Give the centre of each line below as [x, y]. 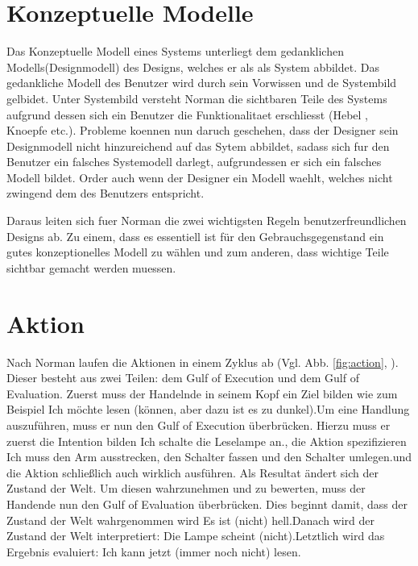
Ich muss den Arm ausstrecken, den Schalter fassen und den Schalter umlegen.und [209, 457]
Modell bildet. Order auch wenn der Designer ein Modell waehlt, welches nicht [200, 177]
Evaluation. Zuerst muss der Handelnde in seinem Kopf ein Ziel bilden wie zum [202, 393]
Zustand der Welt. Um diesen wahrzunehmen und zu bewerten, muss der [186, 488]
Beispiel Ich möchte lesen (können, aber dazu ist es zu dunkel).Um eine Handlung [208, 409]
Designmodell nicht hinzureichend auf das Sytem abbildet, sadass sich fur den [198, 146]
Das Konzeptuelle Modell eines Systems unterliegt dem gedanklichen [175, 51]
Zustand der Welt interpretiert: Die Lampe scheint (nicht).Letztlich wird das [196, 536]
